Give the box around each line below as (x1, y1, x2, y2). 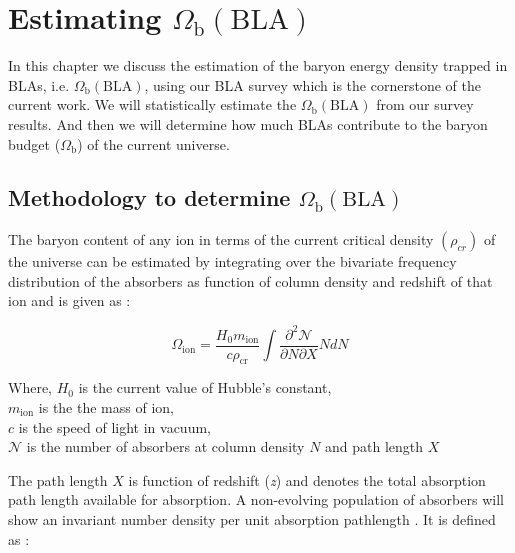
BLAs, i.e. (8, 74, 70, 95)
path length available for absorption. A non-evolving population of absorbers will (8, 489, 504, 510)
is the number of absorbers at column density (26, 436, 305, 457)
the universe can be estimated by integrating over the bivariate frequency (8, 251, 457, 272)
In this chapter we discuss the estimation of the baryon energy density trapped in (8, 55, 508, 76)
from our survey (376, 94, 474, 115)
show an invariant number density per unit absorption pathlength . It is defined (8, 509, 496, 529)
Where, (8, 377, 52, 398)
